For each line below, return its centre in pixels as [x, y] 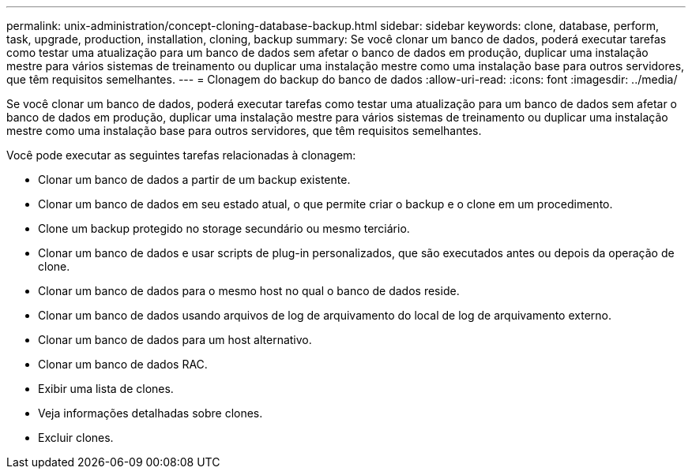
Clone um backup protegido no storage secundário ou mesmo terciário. [224, 228]
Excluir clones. [76, 438]
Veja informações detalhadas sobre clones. [150, 413]
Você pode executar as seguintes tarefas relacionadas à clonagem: [181, 155]
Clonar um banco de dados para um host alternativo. [175, 340]
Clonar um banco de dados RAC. [123, 364]
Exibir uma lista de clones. [106, 389]
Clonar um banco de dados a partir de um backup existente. [194, 180]
